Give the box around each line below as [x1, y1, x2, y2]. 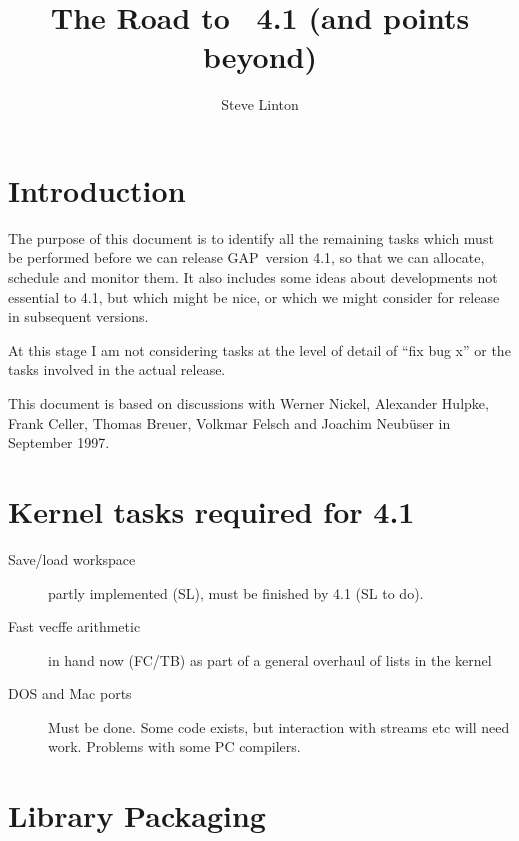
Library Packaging [8, 795, 266, 836]
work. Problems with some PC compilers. [48, 736, 301, 757]
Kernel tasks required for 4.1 [8, 490, 415, 531]
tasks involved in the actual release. [8, 359, 226, 380]
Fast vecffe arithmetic [8, 616, 141, 637]
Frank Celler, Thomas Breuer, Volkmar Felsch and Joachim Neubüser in [8, 412, 451, 433]
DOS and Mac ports [8, 683, 132, 704]
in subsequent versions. [8, 306, 149, 327]
